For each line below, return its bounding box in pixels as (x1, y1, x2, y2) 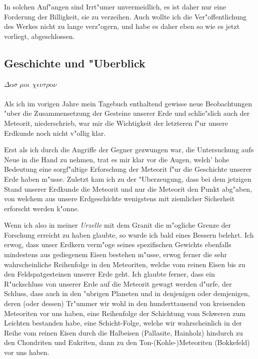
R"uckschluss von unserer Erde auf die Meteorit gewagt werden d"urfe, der (4, 278, 232, 289)
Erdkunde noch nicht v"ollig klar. (4, 127, 106, 138)
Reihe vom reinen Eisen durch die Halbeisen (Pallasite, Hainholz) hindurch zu (4, 327, 243, 338)
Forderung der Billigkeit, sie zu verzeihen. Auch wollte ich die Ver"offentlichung (4, 11, 246, 21)
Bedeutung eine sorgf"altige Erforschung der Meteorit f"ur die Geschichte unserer (4, 164, 252, 174)
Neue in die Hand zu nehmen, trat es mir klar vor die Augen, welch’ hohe (4, 154, 229, 164)
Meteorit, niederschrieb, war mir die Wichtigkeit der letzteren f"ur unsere (4, 117, 228, 128)
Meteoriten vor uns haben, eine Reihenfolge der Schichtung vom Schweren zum (4, 308, 246, 318)
